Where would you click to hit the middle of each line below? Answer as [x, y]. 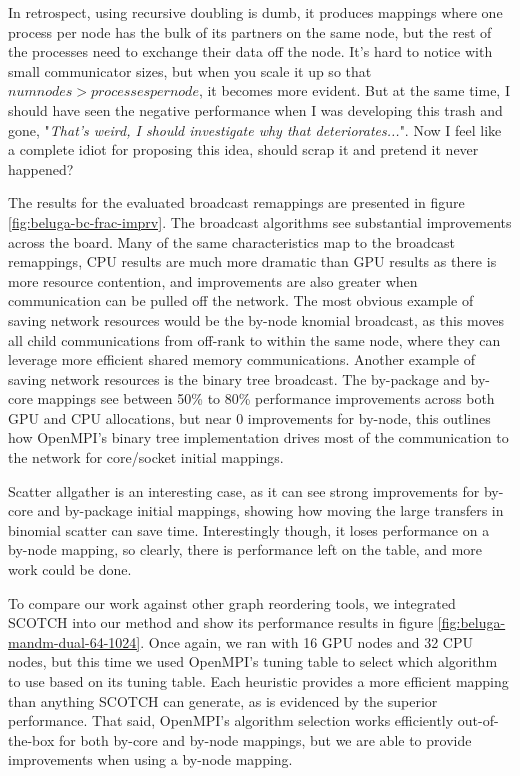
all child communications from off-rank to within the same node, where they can [254, 339]
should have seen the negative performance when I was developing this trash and [255, 109]
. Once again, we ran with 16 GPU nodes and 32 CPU [306, 641]
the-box [31, 739]
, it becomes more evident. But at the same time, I [354, 90]
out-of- [478, 720]
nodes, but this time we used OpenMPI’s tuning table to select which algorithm [253, 661]
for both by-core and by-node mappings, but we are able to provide [265, 739]
